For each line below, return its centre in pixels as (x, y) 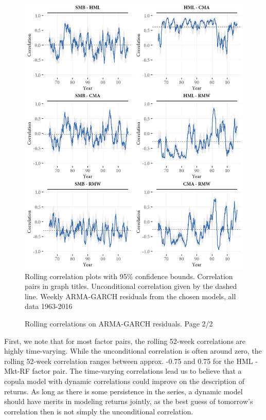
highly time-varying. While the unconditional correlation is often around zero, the (133, 351)
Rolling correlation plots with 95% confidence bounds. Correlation (129, 276)
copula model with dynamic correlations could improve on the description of (124, 381)
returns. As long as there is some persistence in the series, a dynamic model (123, 391)
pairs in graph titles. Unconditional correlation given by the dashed (131, 286)
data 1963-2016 (49, 306)
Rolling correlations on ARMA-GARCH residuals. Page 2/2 (119, 323)
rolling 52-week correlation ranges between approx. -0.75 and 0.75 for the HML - (131, 361)
